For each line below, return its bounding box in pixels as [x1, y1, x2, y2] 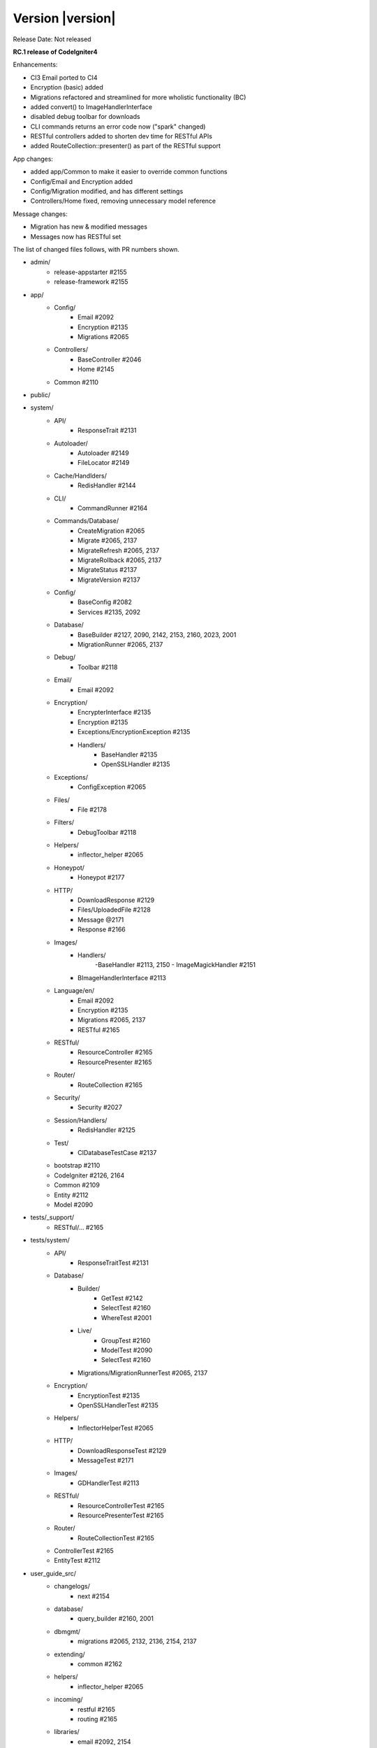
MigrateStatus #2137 [77, 566, 138, 574]
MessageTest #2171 [77, 1456, 134, 1464]
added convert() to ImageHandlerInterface [30, 102, 153, 111]
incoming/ [54, 1696, 83, 1704]
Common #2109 [54, 1181, 101, 1189]
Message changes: [13, 210, 68, 218]
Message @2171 [77, 915, 124, 924]
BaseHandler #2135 [101, 750, 158, 759]
